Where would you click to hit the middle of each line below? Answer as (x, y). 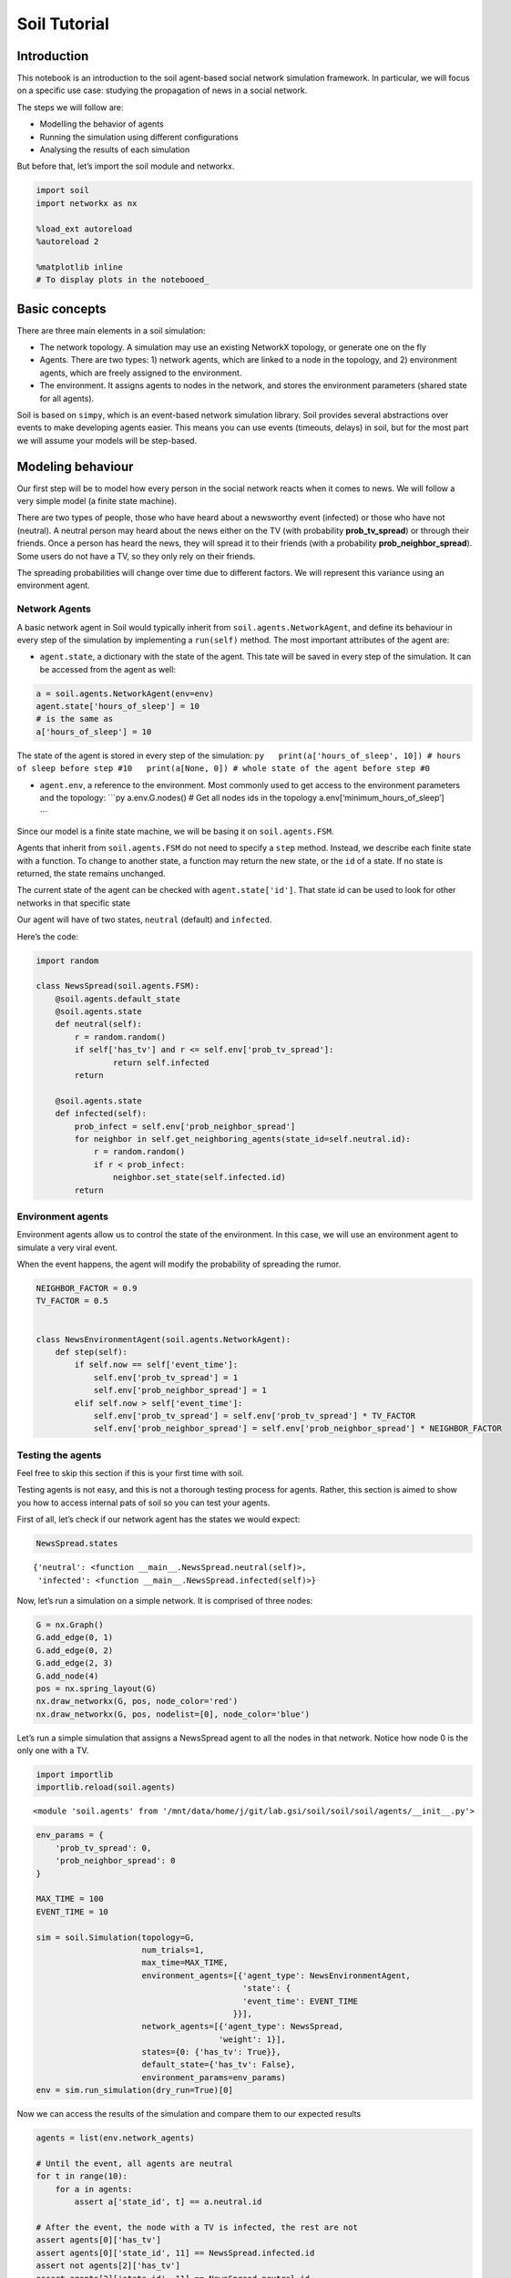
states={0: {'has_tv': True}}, (211, 2052)
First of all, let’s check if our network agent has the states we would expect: (158, 1519)
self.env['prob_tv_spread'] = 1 (166, 1377)
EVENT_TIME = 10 (72, 1912)
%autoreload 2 (67, 241)
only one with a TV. (53, 1750)
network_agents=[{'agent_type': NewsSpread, (243, 2027)
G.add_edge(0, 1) (75, 1637)
